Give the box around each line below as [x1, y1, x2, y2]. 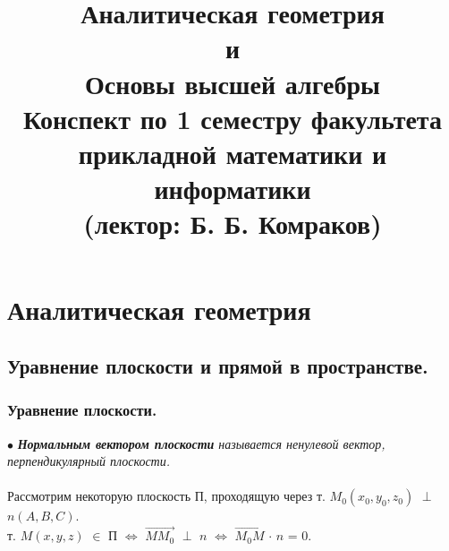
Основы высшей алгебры [85, 65, 380, 101]
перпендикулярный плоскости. [7, 452, 171, 470]
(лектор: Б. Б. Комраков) [83, 205, 382, 242]
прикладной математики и [78, 134, 387, 171]
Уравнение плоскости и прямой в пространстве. [7, 352, 428, 380]
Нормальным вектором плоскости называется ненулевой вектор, [17, 434, 385, 452]
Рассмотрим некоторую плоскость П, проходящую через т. [7, 486, 326, 505]
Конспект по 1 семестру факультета [23, 99, 442, 136]
